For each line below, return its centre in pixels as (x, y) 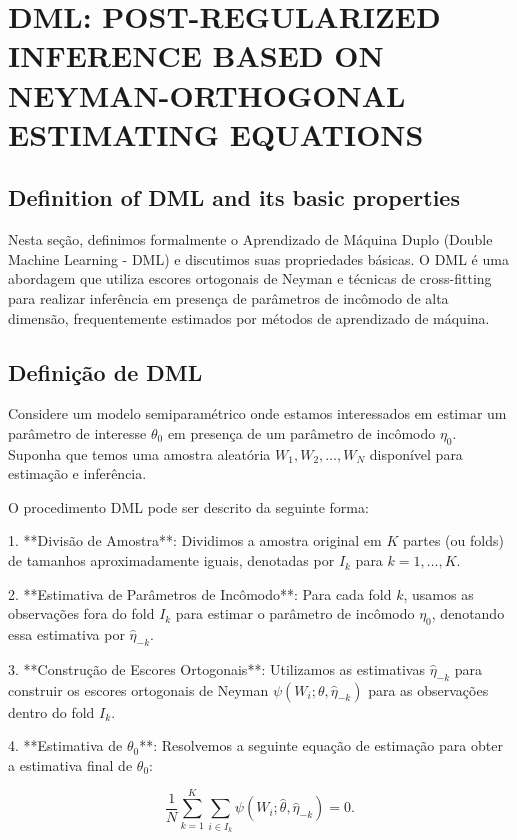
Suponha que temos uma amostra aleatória (139, 453)
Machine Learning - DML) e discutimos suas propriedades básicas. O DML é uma (258, 258)
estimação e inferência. (77, 473)
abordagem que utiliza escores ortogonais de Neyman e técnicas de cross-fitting (250, 278)
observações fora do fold (81, 613)
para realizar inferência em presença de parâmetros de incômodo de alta (228, 297)
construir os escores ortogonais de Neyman (138, 689)
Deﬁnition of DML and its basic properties (234, 197)
